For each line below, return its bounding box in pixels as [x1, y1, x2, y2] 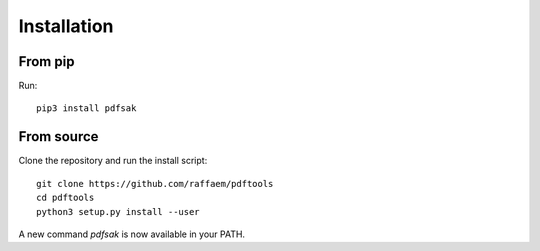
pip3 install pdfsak [36, 103, 137, 114]
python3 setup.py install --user [36, 206, 200, 217]
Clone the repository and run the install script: [18, 155, 208, 167]
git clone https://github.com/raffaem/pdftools [36, 178, 274, 189]
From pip [18, 53, 75, 70]
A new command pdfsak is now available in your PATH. [18, 228, 245, 240]
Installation [18, 15, 114, 37]
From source [18, 128, 99, 145]
